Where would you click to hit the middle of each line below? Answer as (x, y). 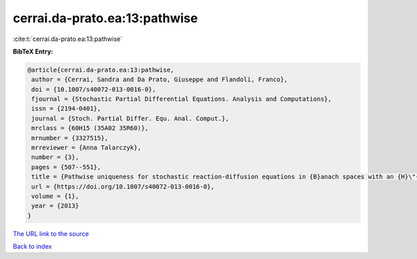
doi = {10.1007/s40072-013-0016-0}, (94, 89)
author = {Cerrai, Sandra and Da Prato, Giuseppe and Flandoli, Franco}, (160, 80)
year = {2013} (55, 206)
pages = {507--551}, (66, 167)
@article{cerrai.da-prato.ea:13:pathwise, (101, 70)
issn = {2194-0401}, (66, 109)
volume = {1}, (55, 196)
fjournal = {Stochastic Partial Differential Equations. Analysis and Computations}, (182, 99)
